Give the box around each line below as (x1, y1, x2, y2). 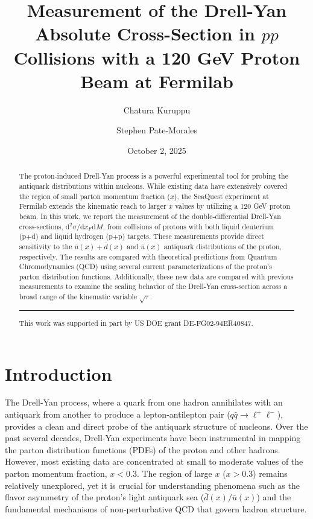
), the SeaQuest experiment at (174, 191, 269, 201)
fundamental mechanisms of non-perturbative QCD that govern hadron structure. (5, 502, 307, 515)
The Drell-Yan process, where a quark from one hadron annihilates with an (5, 396, 283, 409)
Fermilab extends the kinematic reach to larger (19, 201, 166, 211)
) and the (256, 491, 291, 503)
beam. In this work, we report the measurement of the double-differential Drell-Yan (19, 211, 281, 221)
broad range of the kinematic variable (19, 291, 138, 302)
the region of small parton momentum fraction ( (19, 191, 170, 201)
